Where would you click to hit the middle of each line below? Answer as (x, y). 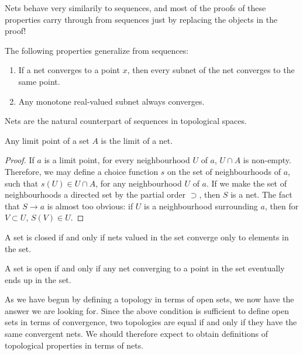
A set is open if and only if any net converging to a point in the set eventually (145, 268)
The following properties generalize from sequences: (97, 50)
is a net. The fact (261, 194)
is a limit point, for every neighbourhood (117, 160)
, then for (282, 206)
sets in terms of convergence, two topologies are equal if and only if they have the (151, 322)
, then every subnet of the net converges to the (211, 70)
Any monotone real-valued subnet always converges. (111, 101)
